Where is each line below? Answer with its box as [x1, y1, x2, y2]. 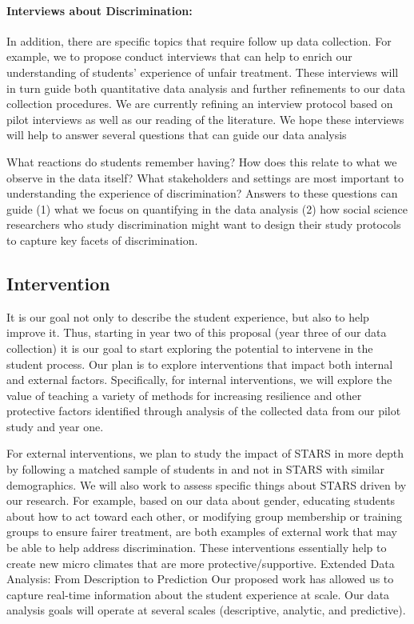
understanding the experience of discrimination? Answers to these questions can [6, 185, 398, 202]
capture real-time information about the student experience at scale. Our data [6, 586, 390, 602]
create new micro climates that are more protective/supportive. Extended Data [6, 554, 395, 571]
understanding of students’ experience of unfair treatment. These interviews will [6, 63, 399, 80]
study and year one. [6, 418, 104, 434]
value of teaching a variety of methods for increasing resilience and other [6, 386, 362, 403]
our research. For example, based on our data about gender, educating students [6, 492, 396, 509]
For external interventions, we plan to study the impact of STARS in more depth [6, 445, 404, 462]
